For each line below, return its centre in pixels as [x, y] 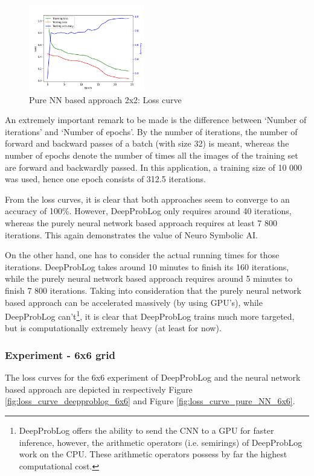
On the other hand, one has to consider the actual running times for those [142, 255]
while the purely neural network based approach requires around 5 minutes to [149, 278]
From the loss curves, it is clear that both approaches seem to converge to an [147, 199]
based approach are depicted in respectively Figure [99, 389]
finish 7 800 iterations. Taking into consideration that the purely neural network [153, 290]
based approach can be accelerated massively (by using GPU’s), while [134, 302]
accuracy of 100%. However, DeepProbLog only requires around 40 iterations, [148, 211]
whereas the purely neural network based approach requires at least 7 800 [141, 223]
